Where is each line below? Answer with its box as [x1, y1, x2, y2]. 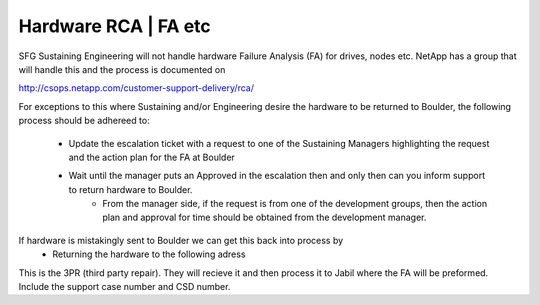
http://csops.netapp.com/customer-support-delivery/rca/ [18, 82, 255, 94]
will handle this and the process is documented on [18, 63, 226, 75]
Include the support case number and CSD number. [18, 281, 231, 293]
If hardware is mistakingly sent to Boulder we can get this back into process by [18, 234, 344, 246]
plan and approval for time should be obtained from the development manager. [102, 211, 427, 224]
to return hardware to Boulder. [68, 183, 193, 195]
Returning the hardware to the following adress [52, 248, 246, 260]
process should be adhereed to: [18, 115, 150, 127]
